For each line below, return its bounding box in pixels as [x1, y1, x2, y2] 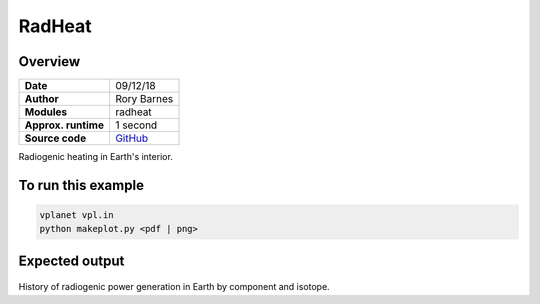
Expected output [18, 252, 125, 269]
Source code [24, 131, 87, 145]
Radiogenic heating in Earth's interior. [18, 151, 174, 163]
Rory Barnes [115, 92, 174, 106]
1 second [115, 118, 158, 132]
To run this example [18, 176, 145, 194]
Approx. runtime [24, 118, 105, 132]
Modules [24, 105, 68, 119]
